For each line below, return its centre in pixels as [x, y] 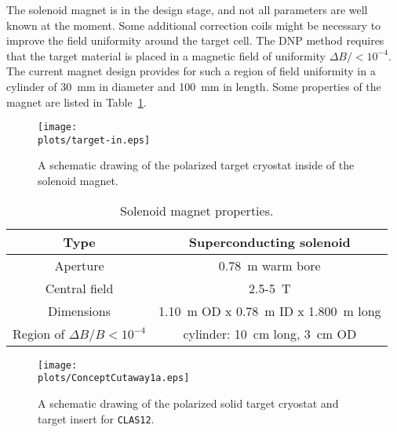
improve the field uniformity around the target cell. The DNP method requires [195, 40]
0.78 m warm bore [270, 265]
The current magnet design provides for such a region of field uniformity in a [191, 71]
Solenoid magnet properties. [197, 210]
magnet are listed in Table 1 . [76, 102]
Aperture [79, 265]
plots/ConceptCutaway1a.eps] [114, 378]
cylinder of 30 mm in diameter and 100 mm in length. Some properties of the [194, 86]
